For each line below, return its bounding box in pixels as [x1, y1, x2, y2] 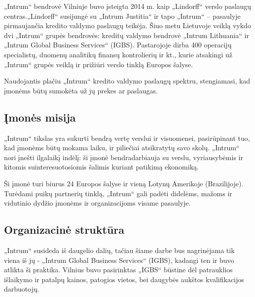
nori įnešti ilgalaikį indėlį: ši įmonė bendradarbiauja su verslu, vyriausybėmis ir [4, 152, 243, 162]
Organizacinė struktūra [4, 222, 124, 237]
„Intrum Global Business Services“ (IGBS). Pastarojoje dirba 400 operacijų [4, 40, 232, 50]
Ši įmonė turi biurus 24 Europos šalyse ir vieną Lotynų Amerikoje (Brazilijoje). [4, 178, 244, 188]
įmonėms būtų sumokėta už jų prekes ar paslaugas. [4, 85, 158, 95]
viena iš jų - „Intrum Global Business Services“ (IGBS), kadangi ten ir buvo [4, 255, 234, 265]
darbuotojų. [4, 284, 39, 294]
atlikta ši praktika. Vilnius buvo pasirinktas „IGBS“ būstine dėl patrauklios [4, 264, 233, 275]
